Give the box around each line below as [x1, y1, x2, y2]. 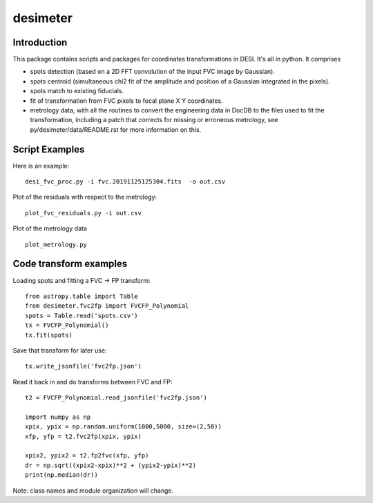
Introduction [12, 37, 68, 48]
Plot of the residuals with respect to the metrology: [12, 193, 157, 201]
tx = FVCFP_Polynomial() [25, 322, 109, 329]
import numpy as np [25, 413, 91, 421]
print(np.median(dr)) [25, 471, 98, 479]
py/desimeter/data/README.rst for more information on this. [30, 125, 202, 134]
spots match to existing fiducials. [30, 87, 124, 95]
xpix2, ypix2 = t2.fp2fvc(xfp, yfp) [25, 452, 149, 460]
